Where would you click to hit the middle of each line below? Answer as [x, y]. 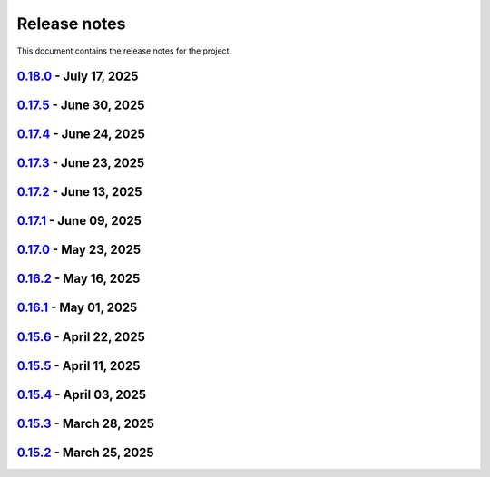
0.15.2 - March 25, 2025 [85, 452]
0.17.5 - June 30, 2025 [81, 106]
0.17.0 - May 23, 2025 [79, 250]
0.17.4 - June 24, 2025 [81, 135]
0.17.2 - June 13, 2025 [79, 192]
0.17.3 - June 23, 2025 [81, 163]
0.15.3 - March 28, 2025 [85, 423]
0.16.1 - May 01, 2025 [77, 308]
